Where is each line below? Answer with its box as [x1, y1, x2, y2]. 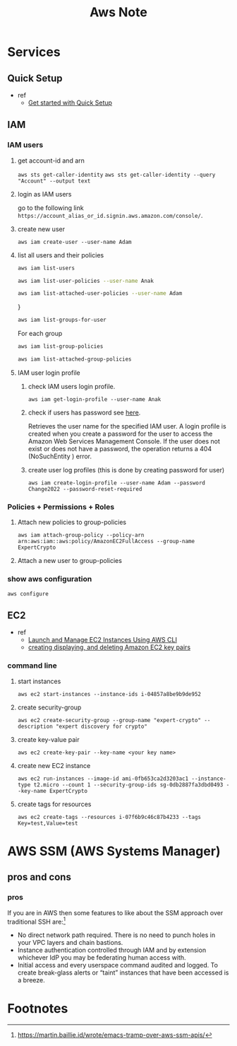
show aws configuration [7, 574, 92, 584]
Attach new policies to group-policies [17, 518, 127, 527]
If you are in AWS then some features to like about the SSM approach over [7, 908, 224, 917]
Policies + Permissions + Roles [7, 501, 115, 511]
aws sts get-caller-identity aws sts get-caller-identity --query [17, 171, 216, 178]
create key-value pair [17, 735, 80, 743]
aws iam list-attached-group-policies [17, 356, 132, 363]
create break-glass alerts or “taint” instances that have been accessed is [17, 968, 229, 977]
